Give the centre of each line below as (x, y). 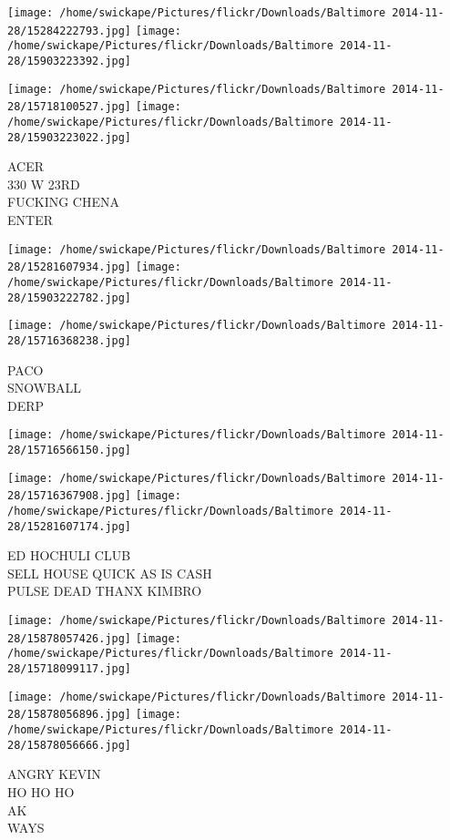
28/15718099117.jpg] (70, 669)
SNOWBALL (45, 388)
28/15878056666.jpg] (70, 745)
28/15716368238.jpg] (70, 340)
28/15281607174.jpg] (70, 526)
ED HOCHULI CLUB (69, 555)
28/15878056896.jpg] (70, 715)
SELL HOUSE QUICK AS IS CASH (110, 573)
